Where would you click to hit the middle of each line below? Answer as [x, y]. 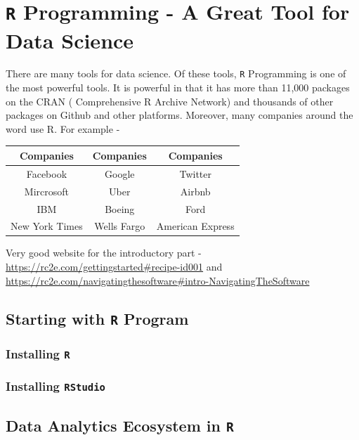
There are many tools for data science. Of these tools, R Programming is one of [176, 73]
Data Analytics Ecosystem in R [120, 425]
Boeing [120, 208]
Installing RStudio [56, 386]
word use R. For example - [63, 128]
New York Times [47, 226]
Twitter [195, 173]
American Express [195, 226]
